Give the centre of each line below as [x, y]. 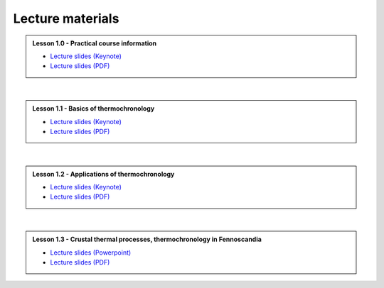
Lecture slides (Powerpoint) [91, 253]
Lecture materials [66, 18]
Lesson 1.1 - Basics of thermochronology [94, 109]
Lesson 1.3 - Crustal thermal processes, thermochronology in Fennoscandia [147, 239]
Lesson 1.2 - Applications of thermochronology [103, 174]
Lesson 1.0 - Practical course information [94, 43]
